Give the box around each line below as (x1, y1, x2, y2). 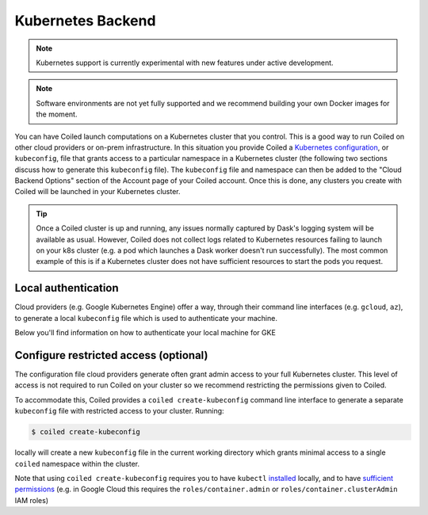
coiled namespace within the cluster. (14, 459, 140, 468)
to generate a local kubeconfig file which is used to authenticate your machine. (14, 313, 277, 322)
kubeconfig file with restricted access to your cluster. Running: (14, 406, 225, 416)
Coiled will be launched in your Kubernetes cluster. (14, 187, 182, 196)
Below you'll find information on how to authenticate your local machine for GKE (14, 328, 277, 338)
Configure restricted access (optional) (14, 349, 208, 362)
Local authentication (14, 281, 119, 295)
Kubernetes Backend (14, 12, 156, 29)
